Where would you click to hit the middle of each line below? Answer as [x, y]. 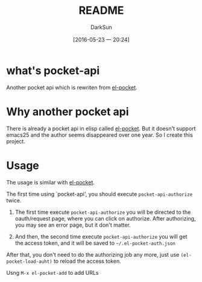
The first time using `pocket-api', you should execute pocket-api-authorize [99, 194]
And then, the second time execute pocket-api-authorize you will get [101, 236]
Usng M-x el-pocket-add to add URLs [52, 272]
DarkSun [101, 27]
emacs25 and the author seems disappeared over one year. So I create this [99, 135]
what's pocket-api [53, 70]
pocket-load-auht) [29, 262]
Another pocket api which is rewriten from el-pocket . [72, 87]
